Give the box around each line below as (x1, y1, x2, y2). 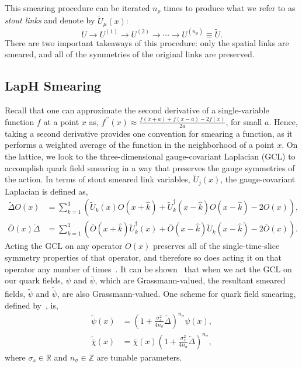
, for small (225, 115, 262, 127)
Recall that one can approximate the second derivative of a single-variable (5, 104, 269, 116)
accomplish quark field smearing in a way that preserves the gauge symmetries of (5, 161, 295, 174)
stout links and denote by (5, 14, 95, 26)
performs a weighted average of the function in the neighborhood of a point (5, 139, 275, 151)
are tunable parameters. (96, 351, 182, 363)
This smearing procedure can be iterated (5, 2, 150, 13)
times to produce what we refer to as (164, 2, 296, 13)
